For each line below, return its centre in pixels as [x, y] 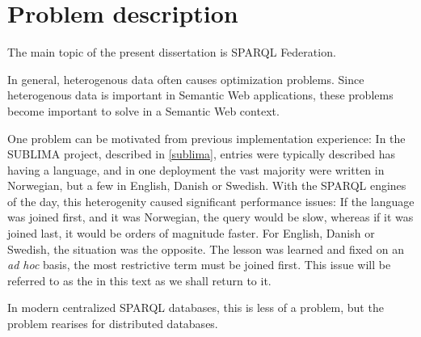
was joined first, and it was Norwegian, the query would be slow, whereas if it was [210, 217]
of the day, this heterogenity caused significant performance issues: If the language [211, 201]
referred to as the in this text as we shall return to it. [139, 280]
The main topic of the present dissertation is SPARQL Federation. [172, 52]
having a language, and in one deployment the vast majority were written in [196, 169]
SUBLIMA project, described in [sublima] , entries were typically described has [202, 154]
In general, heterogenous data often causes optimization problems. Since [186, 79]
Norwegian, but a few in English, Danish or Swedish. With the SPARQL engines [207, 185]
